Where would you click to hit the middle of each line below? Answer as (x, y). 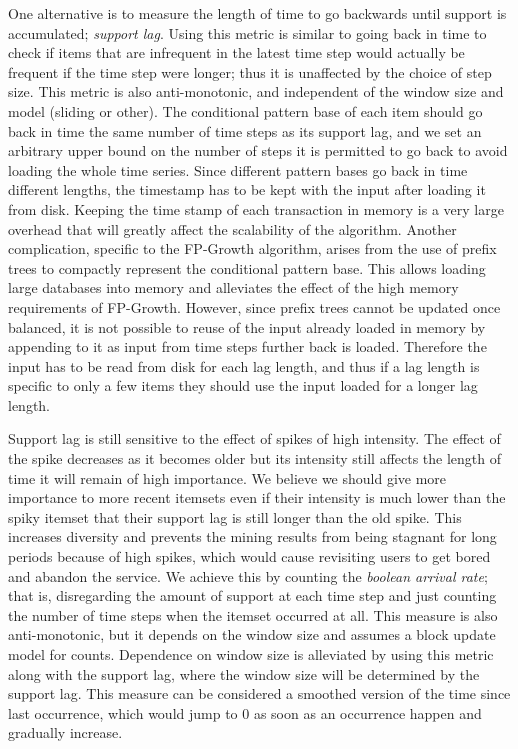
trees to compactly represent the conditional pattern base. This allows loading (247, 267)
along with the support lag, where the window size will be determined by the (244, 673)
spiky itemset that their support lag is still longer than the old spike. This (235, 516)
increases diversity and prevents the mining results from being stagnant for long (252, 536)
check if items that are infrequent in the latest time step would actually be (236, 52)
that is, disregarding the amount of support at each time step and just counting (252, 595)
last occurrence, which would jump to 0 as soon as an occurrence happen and (245, 712)
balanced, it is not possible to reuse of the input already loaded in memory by (247, 326)
